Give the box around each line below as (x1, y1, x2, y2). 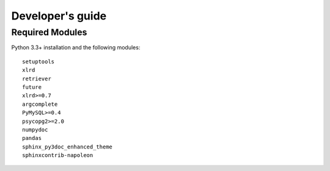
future (22, 83, 42, 91)
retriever (22, 75, 51, 82)
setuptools (22, 58, 55, 65)
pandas (22, 134, 42, 142)
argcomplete (22, 100, 58, 108)
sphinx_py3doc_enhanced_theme (22, 143, 113, 150)
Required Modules (11, 27, 87, 38)
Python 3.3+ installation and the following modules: (11, 44, 141, 51)
